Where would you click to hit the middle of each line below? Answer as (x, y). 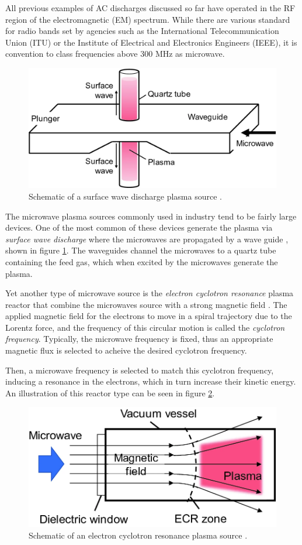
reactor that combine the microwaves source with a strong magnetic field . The (146, 304)
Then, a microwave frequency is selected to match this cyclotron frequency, (140, 370)
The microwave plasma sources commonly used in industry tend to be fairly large (151, 216)
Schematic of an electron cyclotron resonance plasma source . (138, 535)
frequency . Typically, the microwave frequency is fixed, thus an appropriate (139, 339)
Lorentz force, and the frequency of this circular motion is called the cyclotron (145, 327)
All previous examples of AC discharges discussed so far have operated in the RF (150, 8)
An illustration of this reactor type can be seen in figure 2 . (110, 393)
